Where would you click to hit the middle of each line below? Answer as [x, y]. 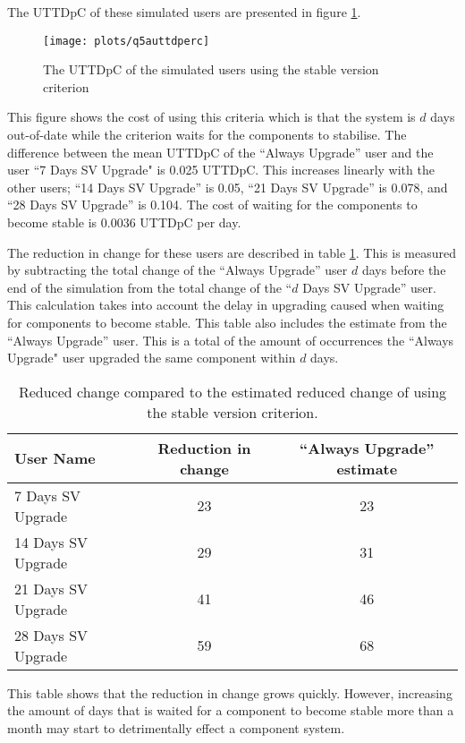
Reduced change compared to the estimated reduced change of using [232, 391]
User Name [55, 458]
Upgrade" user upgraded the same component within [152, 358]
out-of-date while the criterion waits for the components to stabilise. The [207, 135]
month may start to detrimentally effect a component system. [176, 727]
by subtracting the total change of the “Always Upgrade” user [178, 270]
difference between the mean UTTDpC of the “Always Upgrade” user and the [220, 152]
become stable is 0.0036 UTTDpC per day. [124, 222]
